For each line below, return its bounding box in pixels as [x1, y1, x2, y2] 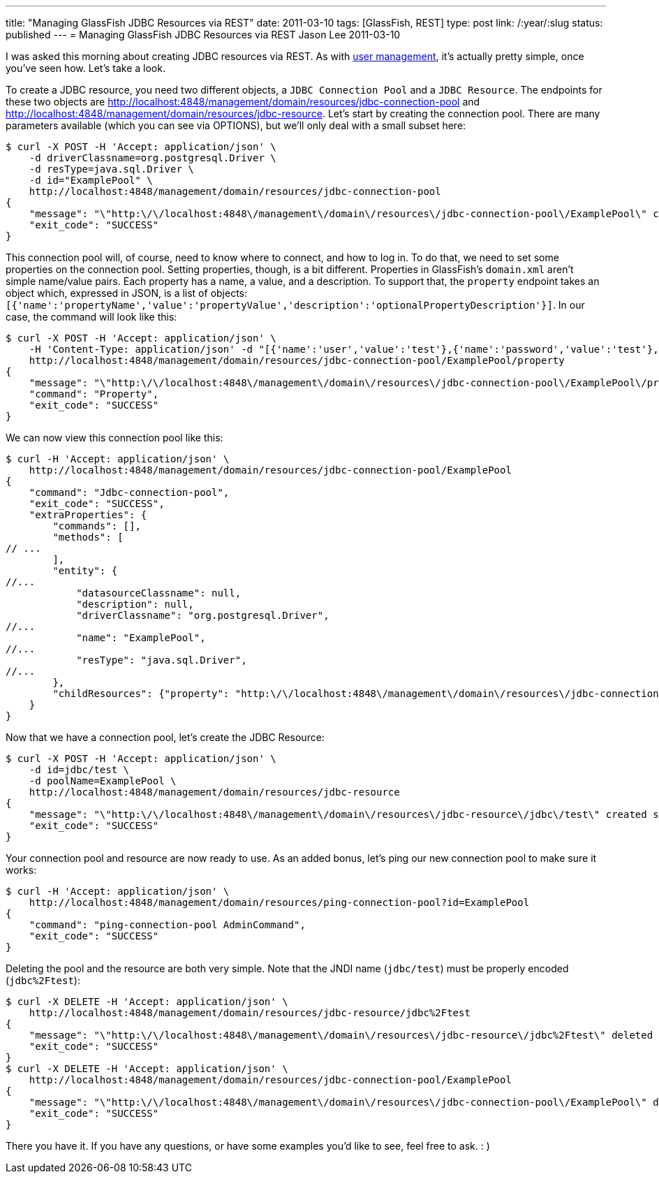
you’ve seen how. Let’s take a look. [6, 62, 165, 74]
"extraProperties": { [29, 509, 147, 520]
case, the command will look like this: [6, 311, 177, 323]
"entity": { [52, 565, 118, 576]
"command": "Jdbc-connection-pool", [29, 487, 230, 498]
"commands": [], [52, 520, 141, 532]
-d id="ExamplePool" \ [29, 175, 153, 186]
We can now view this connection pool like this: [6, 432, 223, 444]
